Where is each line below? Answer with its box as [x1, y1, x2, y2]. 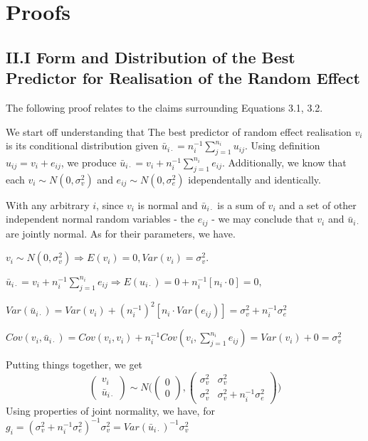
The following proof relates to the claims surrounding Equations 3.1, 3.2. [6, 100, 323, 115]
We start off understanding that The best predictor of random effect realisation [6, 124, 352, 139]
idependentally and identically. [188, 171, 321, 186]
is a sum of [217, 197, 265, 212]
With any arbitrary [6, 197, 90, 212]
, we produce [61, 154, 117, 169]
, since [96, 197, 124, 212]
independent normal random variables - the [6, 211, 195, 226]
